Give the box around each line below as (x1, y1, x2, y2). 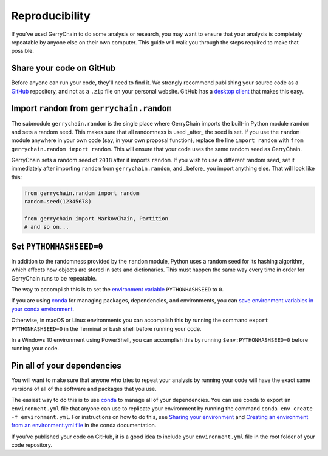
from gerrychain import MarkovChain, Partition (24, 216, 168, 222)
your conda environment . (11, 305, 75, 313)
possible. (11, 47, 35, 55)
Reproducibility (11, 9, 91, 22)
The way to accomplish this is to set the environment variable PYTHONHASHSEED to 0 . (11, 286, 224, 293)
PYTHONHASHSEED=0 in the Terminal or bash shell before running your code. (11, 325, 202, 332)
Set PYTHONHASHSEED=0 (11, 241, 103, 251)
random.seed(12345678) (24, 198, 92, 205)
